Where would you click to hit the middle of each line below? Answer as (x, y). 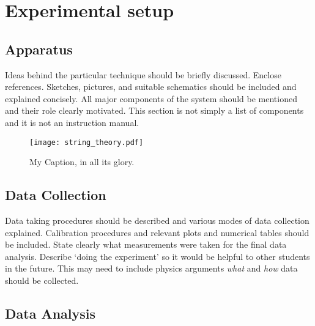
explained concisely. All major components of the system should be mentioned (151, 98)
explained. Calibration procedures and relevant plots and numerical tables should (157, 232)
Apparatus (39, 49)
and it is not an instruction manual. (72, 122)
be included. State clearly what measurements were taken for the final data (146, 244)
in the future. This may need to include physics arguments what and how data (151, 268)
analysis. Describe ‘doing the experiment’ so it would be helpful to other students (157, 256)
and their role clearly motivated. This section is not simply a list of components (154, 110)
